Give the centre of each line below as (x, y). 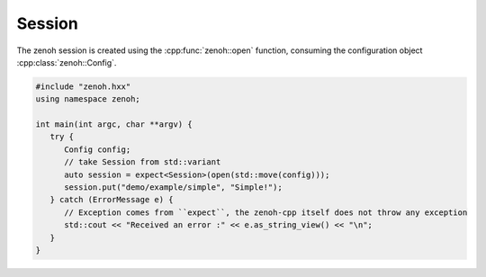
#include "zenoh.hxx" (83, 86)
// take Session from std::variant (143, 162)
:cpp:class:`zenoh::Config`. (67, 62)
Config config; (98, 149)
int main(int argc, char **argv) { (114, 125)
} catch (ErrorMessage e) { (112, 200)
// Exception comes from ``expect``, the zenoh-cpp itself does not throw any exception (266, 212)
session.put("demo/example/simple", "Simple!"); (173, 188)
